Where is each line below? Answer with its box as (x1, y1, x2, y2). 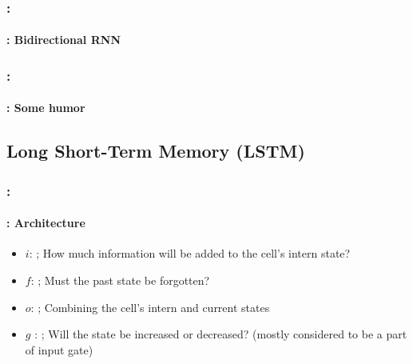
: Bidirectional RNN (6, 31, 121, 48)
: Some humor (6, 99, 85, 116)
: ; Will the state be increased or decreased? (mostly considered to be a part (34, 326, 407, 342)
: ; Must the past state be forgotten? (30, 272, 210, 289)
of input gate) (25, 341, 93, 358)
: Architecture (6, 214, 85, 231)
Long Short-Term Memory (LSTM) (6, 138, 305, 163)
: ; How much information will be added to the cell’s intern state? (29, 245, 351, 262)
